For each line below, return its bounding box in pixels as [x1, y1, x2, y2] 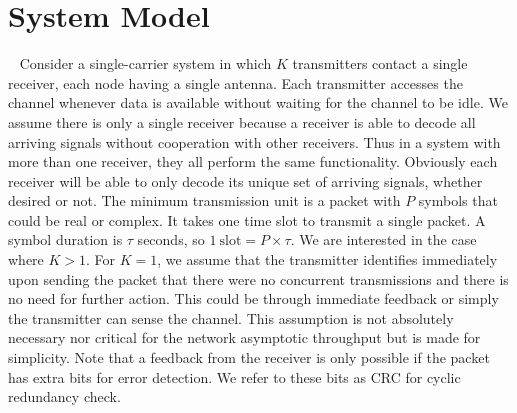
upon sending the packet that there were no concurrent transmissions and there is [8, 268, 509, 289]
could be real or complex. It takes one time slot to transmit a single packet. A [8, 209, 486, 230]
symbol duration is [8, 229, 123, 250]
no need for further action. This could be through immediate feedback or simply [8, 288, 499, 309]
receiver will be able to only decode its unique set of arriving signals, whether [8, 170, 483, 191]
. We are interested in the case [290, 229, 477, 250]
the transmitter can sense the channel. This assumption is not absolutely [8, 307, 454, 328]
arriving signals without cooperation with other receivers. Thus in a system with [8, 131, 501, 152]
